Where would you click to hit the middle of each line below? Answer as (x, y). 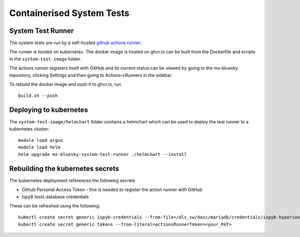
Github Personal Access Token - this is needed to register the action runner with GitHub (112, 189)
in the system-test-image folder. (45, 59)
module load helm (39, 147)
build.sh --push (38, 96)
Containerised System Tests (69, 13)
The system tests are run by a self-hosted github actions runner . (75, 43)
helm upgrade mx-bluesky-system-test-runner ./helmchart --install (102, 154)
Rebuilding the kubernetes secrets (64, 168)
